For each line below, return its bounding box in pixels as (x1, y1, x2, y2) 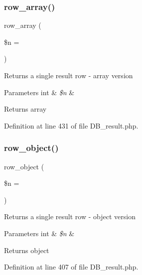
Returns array (4, 104, 47, 114)
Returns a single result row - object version (4, 211, 136, 222)
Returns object (4, 245, 49, 255)
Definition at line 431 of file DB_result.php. (4, 120, 139, 131)
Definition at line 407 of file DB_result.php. (4, 262, 139, 272)
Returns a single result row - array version (4, 70, 133, 80)
